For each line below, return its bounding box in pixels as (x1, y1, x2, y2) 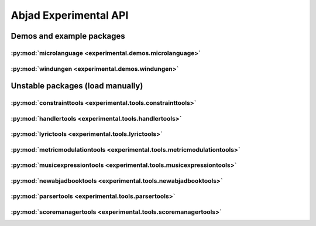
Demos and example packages (11, 31, 125, 41)
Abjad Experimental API (11, 9, 129, 22)
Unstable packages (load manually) (11, 81, 143, 91)
